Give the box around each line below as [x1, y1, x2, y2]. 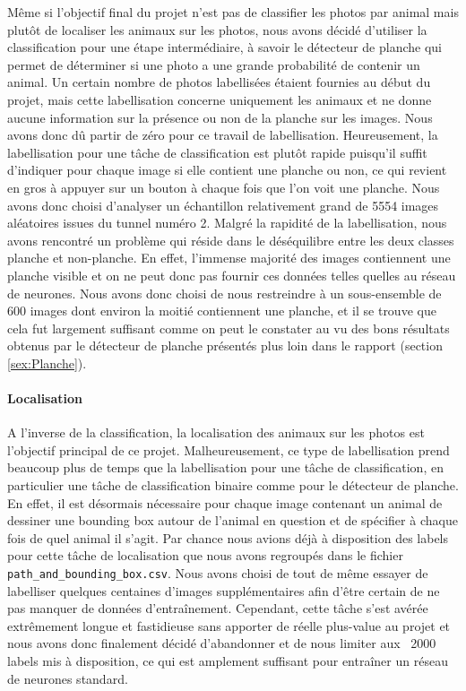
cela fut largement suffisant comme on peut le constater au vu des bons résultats [7, 318, 450, 337]
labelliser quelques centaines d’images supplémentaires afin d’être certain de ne [7, 581, 440, 600]
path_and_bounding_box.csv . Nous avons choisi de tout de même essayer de [7, 564, 428, 583]
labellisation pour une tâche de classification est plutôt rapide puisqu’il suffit [7, 143, 427, 161]
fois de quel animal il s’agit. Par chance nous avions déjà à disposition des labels [7, 528, 449, 547]
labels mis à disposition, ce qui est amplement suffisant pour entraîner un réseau [7, 652, 448, 670]
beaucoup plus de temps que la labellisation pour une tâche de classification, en [7, 458, 444, 477]
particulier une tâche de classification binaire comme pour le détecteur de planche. [7, 476, 459, 495]
